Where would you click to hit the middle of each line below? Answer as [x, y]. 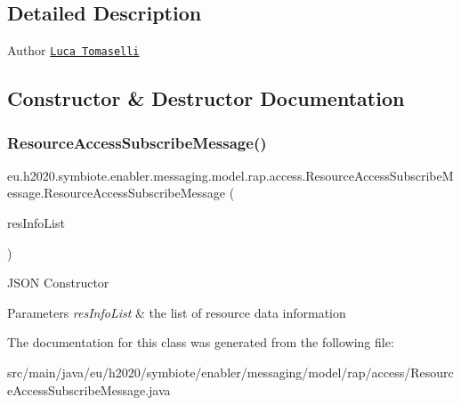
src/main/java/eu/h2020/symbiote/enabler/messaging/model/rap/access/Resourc [230, 373]
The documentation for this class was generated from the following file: [201, 342]
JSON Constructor [58, 283]
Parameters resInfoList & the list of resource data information [177, 312]
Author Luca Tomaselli [73, 50]
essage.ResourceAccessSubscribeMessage [117, 193]
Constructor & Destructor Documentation [206, 98]
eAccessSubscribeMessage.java [89, 389]
